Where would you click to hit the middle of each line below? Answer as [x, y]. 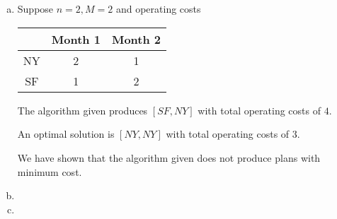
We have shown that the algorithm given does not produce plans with [169, 157]
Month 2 [136, 39]
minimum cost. [50, 171]
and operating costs [158, 9]
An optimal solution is [66, 134]
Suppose [35, 9]
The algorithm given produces [82, 110]
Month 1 [76, 39]
